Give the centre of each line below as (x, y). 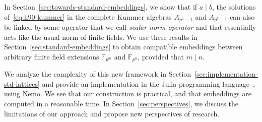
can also (242, 16)
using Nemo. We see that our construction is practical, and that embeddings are (128, 94)
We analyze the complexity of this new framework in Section (98, 74)
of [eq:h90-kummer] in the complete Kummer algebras (88, 16)
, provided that (161, 56)
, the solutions (234, 7)
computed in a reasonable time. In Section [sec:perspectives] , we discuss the (121, 104)
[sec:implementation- (226, 74)
